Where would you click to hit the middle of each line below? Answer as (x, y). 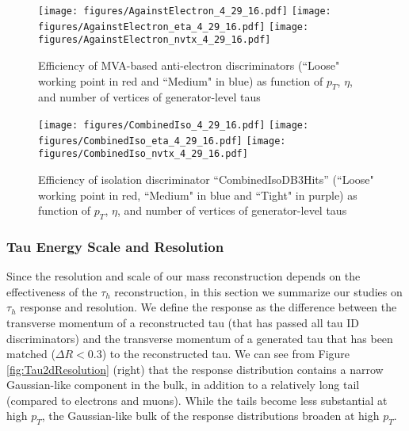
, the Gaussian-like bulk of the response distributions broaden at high (210, 416)
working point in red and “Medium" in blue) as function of (181, 80)
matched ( (31, 354)
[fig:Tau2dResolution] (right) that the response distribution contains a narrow (195, 369)
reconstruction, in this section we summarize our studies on (258, 291)
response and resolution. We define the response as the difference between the (208, 307)
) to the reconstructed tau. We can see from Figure (226, 354)
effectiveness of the (52, 291)
